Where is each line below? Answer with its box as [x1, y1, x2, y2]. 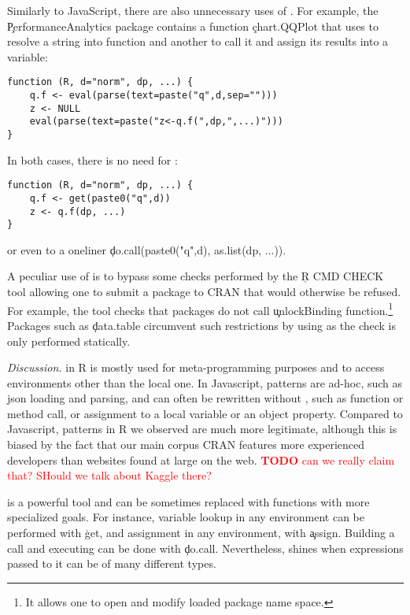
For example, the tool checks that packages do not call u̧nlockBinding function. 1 [7, 299, 393, 318]
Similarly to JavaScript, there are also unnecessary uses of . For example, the [7, 2, 379, 18]
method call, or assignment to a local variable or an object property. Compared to [7, 405, 403, 421]
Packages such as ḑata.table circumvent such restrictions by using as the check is [7, 317, 397, 333]
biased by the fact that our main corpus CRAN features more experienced [7, 436, 365, 453]
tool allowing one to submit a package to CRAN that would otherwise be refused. [7, 283, 401, 300]
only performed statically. [7, 332, 131, 349]
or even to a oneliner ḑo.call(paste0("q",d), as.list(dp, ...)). [7, 241, 286, 257]
